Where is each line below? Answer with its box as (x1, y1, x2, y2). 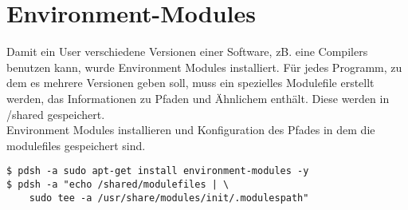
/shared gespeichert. (6, 105, 105, 122)
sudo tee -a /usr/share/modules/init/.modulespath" (29, 192, 309, 204)
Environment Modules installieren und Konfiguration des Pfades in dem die (6, 121, 375, 138)
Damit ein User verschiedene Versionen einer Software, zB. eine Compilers (6, 43, 368, 60)
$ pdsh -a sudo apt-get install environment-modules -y (6, 165, 309, 177)
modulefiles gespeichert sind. (6, 137, 146, 153)
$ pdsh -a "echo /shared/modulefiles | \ (6, 178, 229, 190)
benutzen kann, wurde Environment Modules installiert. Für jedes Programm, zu (6, 58, 402, 75)
